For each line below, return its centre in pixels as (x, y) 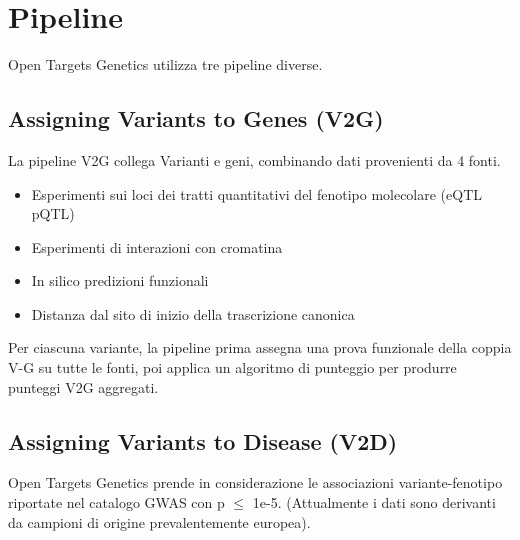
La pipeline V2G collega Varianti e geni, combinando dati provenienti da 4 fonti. (254, 159)
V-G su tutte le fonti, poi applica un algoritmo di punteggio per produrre (232, 367)
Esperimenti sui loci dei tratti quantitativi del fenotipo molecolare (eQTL (257, 193)
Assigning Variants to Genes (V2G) (196, 118)
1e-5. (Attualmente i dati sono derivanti (374, 502)
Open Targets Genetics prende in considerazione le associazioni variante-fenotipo (255, 482)
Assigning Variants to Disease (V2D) (203, 440)
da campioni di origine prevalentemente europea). (159, 521)
